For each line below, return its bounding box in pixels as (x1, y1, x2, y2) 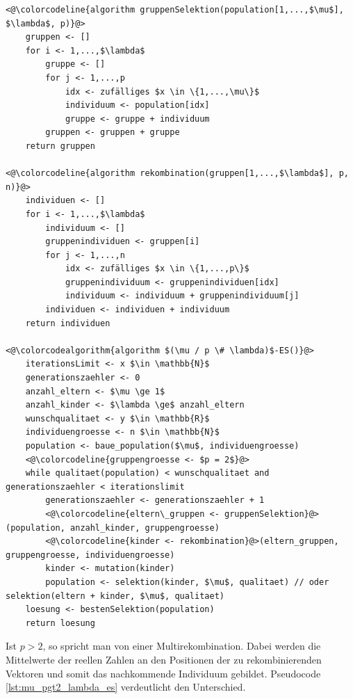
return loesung (25, 618, 95, 628)
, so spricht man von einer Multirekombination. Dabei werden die (42, 638, 321, 653)
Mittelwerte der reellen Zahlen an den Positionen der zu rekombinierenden (6, 652, 322, 666)
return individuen (25, 318, 110, 328)
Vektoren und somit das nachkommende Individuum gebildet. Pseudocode (6, 666, 321, 680)
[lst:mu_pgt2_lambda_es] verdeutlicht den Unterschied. (6, 680, 246, 694)
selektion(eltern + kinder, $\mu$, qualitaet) (6, 590, 224, 601)
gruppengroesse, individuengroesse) (6, 549, 175, 560)
